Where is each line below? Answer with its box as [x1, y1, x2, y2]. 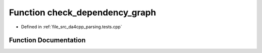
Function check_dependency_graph [9, 7, 156, 18]
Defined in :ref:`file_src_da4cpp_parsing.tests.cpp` [21, 24, 122, 30]
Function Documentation [9, 36, 86, 44]
